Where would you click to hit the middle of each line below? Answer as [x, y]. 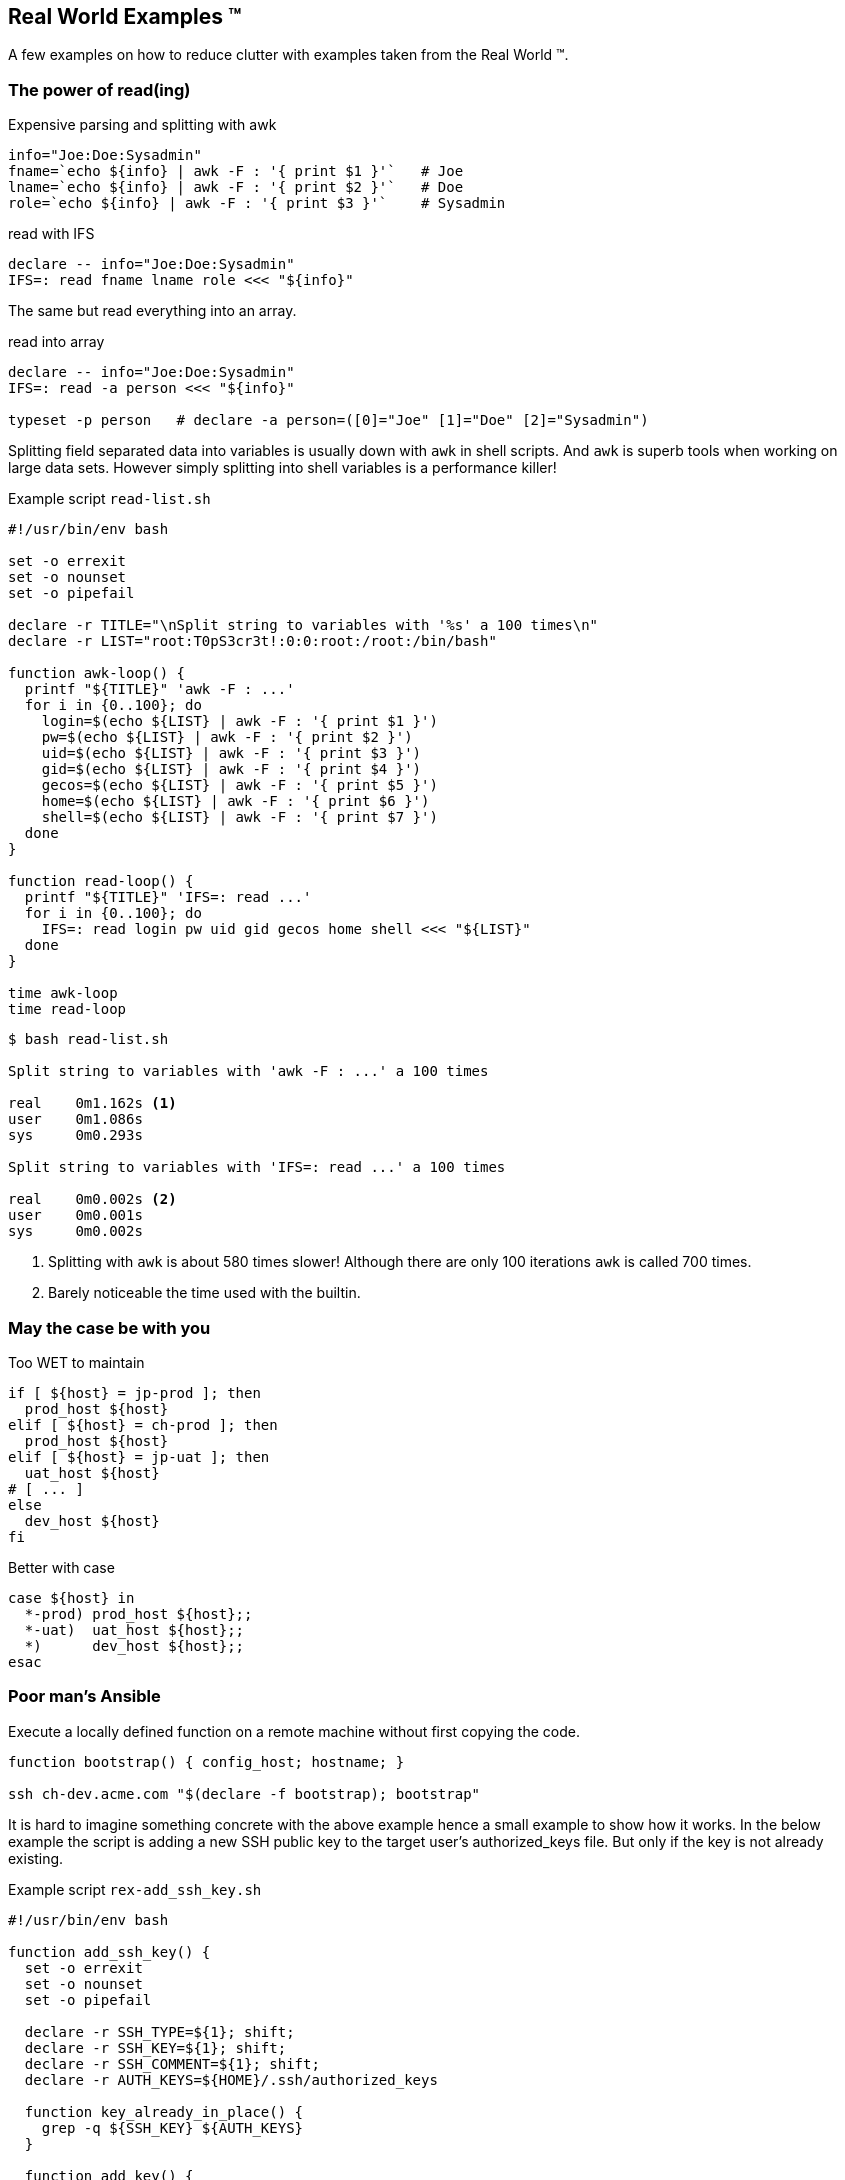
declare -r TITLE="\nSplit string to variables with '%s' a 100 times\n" [303, 625]
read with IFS [51, 234]
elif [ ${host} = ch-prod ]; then [143, 1424]
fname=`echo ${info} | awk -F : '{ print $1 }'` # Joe [236, 171]
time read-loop [67, 1009]
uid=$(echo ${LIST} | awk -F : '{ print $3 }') [231, 753]
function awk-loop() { [97, 673]
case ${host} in [71, 1597]
